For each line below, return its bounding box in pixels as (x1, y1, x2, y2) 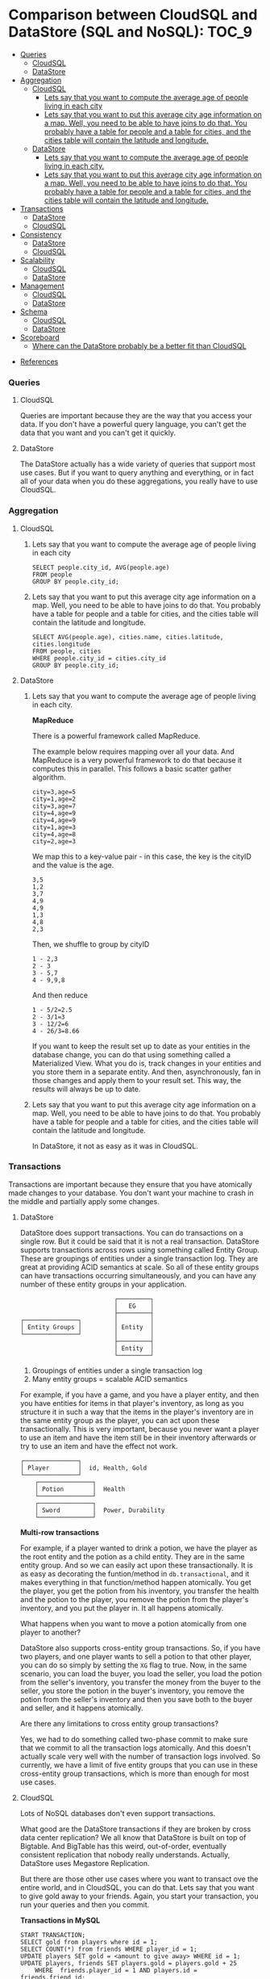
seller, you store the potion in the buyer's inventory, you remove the (19, 1685, 245, 1696)
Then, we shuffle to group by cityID (31, 939, 150, 949)
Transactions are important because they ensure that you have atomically (8, 1179, 252, 1189)
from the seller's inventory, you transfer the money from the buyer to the (19, 1677, 261, 1687)
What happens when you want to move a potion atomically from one (19, 1618, 247, 1628)
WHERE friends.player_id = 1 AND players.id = (35, 1966, 197, 1974)
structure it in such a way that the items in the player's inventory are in (19, 1407, 254, 1416)
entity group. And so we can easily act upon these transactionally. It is (19, 1560, 253, 1570)
